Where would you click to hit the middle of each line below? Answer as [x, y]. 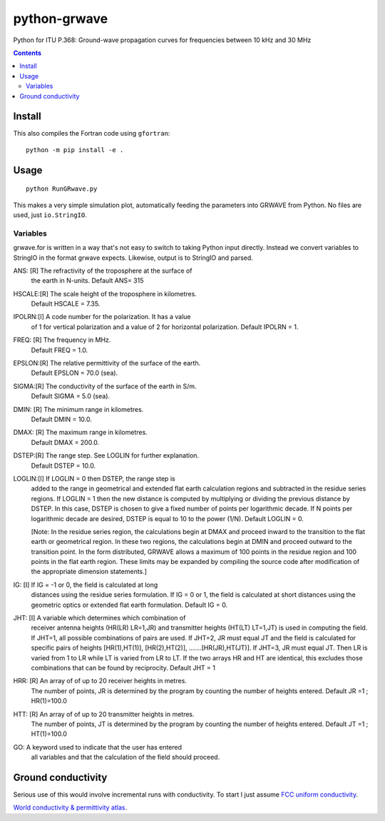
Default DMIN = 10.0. [62, 419]
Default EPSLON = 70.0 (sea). [75, 373]
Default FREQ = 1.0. [60, 350]
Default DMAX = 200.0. [65, 442]
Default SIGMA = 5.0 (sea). [71, 396]
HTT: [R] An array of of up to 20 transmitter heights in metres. [104, 714]
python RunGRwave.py [62, 189]
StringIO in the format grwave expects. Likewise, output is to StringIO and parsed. [133, 258]
